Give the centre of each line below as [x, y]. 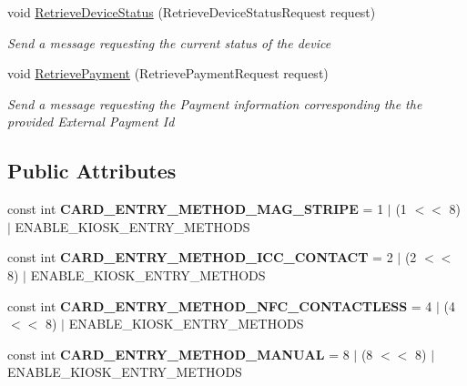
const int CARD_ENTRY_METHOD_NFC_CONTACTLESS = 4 [220, 305]
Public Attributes [92, 171]
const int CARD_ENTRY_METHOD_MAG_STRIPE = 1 [196, 209]
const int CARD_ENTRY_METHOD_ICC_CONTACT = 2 [200, 257]
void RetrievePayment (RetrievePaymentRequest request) [168, 73]
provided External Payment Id [91, 122]
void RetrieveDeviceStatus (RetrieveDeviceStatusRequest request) [192, 12]
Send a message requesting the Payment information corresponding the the [215, 103]
